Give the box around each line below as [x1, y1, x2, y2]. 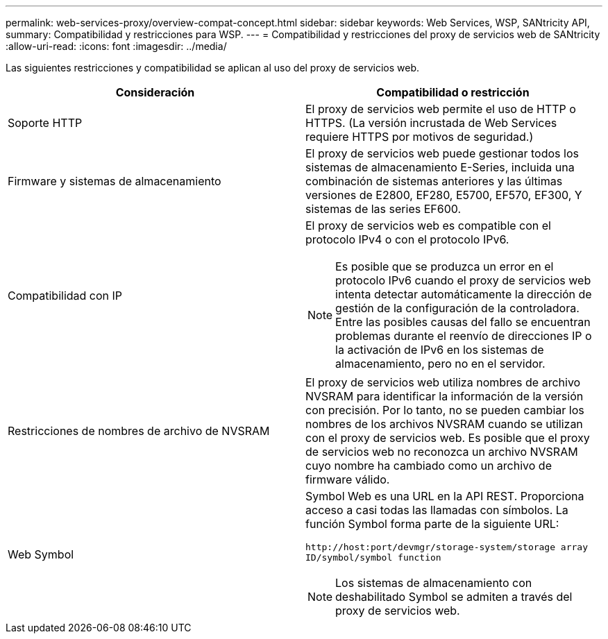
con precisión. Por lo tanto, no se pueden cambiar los [305, 403, 584, 417]
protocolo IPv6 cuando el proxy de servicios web [335, 273, 591, 287]
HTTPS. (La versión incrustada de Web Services [305, 116, 557, 130]
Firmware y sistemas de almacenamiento [8, 174, 221, 188]
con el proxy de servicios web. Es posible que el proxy [305, 431, 590, 445]
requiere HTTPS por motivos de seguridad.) [305, 130, 534, 144]
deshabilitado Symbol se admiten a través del [335, 590, 573, 604]
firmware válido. [305, 472, 390, 486]
